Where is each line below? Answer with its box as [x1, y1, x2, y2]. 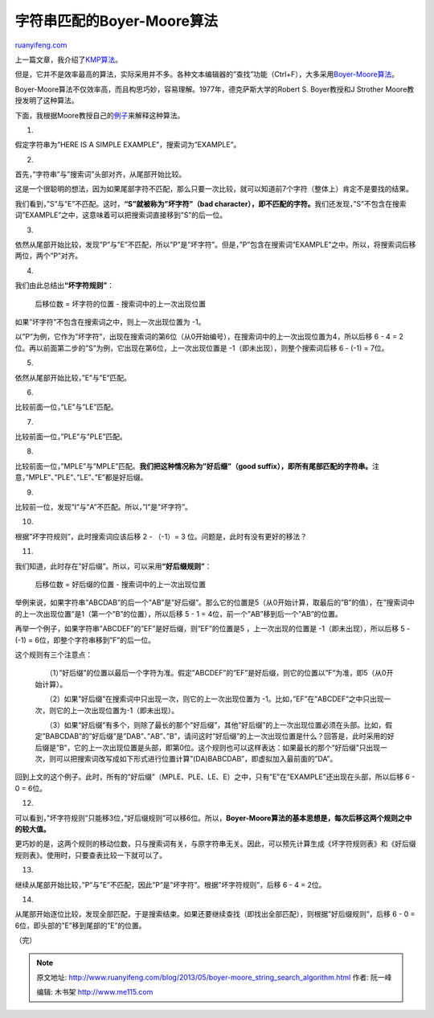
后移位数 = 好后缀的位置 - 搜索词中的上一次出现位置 [35, 580, 207, 589]
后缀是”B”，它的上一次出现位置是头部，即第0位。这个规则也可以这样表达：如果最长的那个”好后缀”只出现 [35, 742, 381, 752]
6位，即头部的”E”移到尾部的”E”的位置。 [14, 921, 146, 930]
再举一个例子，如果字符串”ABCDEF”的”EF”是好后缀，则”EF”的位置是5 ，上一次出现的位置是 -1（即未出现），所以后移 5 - [14, 624, 411, 634]
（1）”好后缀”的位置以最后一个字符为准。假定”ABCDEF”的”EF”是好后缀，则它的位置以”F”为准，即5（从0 [48, 668, 387, 678]
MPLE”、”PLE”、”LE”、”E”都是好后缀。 [28, 473, 148, 482]
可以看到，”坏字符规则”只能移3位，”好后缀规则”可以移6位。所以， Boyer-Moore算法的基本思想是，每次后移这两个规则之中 [14, 813, 412, 823]
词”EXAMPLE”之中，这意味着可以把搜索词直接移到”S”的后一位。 [14, 210, 227, 220]
